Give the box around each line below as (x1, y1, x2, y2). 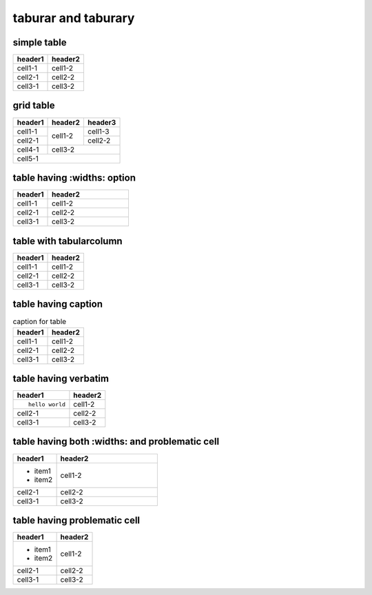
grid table (12, 100, 55, 112)
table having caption (12, 299, 103, 310)
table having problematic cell (12, 514, 141, 526)
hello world (28, 401, 65, 408)
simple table (12, 37, 67, 48)
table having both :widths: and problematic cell (12, 436, 220, 447)
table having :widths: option (12, 172, 136, 183)
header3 (87, 117, 116, 127)
